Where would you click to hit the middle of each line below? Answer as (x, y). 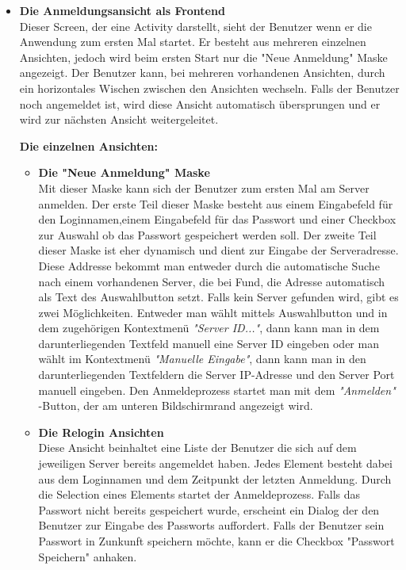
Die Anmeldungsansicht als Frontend (122, 10)
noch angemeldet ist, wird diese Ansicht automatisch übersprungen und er (200, 103)
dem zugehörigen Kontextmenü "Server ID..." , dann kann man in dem (209, 328)
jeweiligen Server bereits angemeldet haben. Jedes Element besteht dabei (215, 463)
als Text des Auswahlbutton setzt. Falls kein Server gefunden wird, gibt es (218, 297)
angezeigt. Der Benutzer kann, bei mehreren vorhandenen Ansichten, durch (202, 73)
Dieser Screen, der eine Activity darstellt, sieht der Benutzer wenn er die (195, 26)
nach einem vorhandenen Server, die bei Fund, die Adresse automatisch (212, 281)
